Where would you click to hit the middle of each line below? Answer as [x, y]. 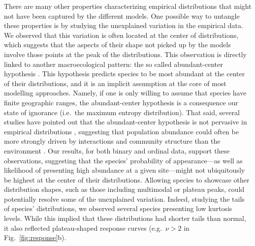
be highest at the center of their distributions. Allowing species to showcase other [127, 179]
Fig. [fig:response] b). [35, 237]
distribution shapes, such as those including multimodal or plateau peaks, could [124, 189]
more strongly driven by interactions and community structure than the [112, 141]
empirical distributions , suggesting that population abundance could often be [121, 131]
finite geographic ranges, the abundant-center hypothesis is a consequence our [121, 102]
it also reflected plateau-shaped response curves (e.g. [83, 228]
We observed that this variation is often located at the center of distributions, [121, 35]
